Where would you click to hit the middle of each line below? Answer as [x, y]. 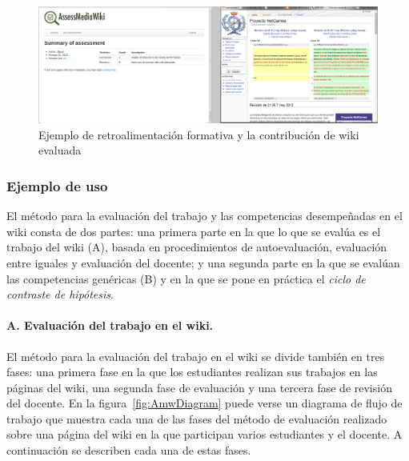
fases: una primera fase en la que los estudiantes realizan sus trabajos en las [192, 372]
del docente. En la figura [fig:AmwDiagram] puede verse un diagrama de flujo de [204, 403]
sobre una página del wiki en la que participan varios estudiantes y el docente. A [204, 434]
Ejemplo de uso [57, 185]
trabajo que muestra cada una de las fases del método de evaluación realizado [197, 418]
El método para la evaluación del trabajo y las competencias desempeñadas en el [204, 216]
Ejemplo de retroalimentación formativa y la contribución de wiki [199, 134]
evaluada [60, 150]
